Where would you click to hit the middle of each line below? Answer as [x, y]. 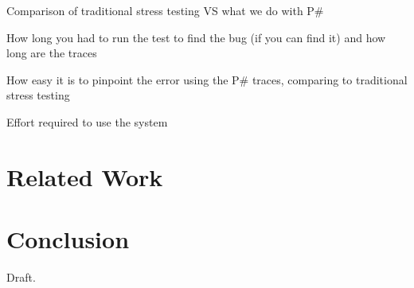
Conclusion [68, 239]
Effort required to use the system [87, 121]
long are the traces [52, 53]
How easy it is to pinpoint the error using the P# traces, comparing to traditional [207, 79]
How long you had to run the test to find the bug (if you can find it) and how [196, 37]
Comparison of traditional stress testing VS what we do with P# [165, 10]
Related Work [85, 176]
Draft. [21, 277]
